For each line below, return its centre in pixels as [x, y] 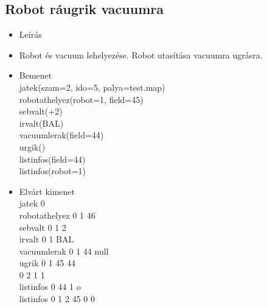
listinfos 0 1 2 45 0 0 [57, 299]
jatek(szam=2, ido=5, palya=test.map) [92, 87]
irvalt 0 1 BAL [47, 239]
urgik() [32, 146]
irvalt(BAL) [41, 123]
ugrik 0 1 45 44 [47, 263]
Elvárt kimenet [47, 191]
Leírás [30, 34]
